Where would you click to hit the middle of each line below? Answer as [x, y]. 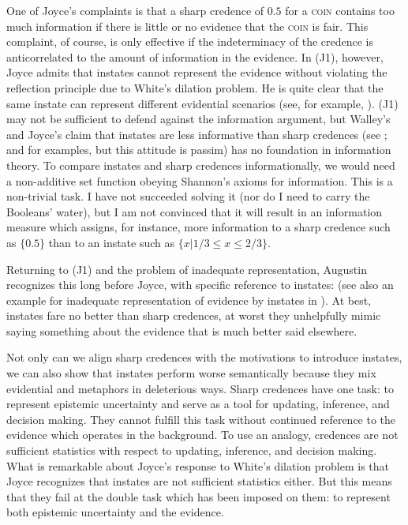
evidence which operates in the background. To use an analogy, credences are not [202, 435]
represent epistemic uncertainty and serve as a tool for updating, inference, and [198, 404]
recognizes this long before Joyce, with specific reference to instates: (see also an [200, 285]
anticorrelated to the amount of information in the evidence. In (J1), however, [195, 56]
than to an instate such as [112, 242]
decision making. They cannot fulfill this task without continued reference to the [201, 419]
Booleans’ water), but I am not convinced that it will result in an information [195, 211]
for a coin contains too [340, 10]
